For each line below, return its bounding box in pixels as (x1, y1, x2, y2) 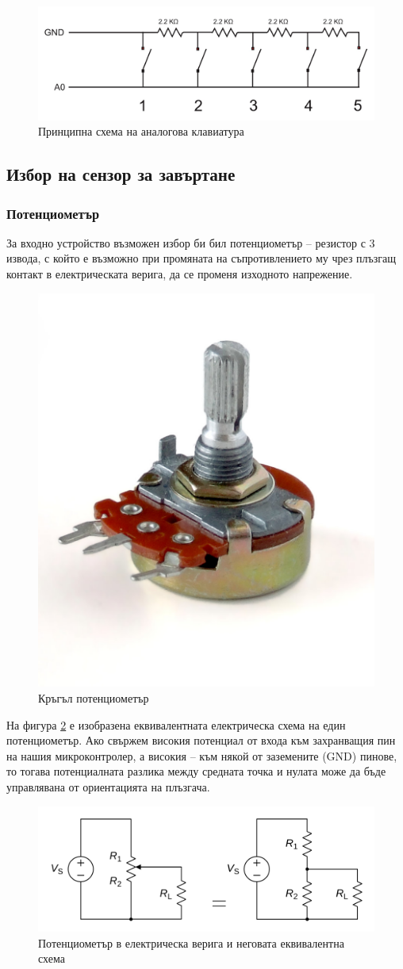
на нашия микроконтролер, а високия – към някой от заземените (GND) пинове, (6, 747, 397, 764)
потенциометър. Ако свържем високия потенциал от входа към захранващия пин (6, 732, 396, 749)
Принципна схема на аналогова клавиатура (38, 123, 244, 140)
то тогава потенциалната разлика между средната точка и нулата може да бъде (6, 763, 386, 779)
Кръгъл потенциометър (38, 690, 149, 706)
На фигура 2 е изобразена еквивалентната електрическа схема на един (6, 716, 346, 733)
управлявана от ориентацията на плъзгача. (6, 778, 210, 795)
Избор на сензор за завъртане (6, 162, 236, 186)
